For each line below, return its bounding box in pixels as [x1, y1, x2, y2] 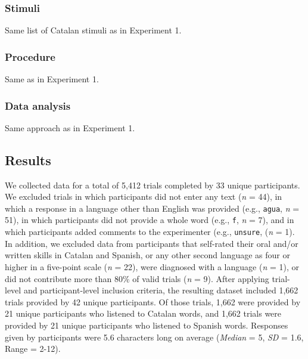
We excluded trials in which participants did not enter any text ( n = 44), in [5, 190, 282, 203]
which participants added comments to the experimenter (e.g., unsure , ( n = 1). [5, 225, 295, 238]
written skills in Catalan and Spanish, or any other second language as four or [5, 249, 290, 261]
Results [5, 150, 51, 169]
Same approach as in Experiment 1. [5, 121, 135, 134]
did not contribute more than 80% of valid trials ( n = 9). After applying [5, 272, 269, 284]
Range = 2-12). [5, 342, 61, 355]
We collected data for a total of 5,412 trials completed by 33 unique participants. [5, 178, 300, 191]
